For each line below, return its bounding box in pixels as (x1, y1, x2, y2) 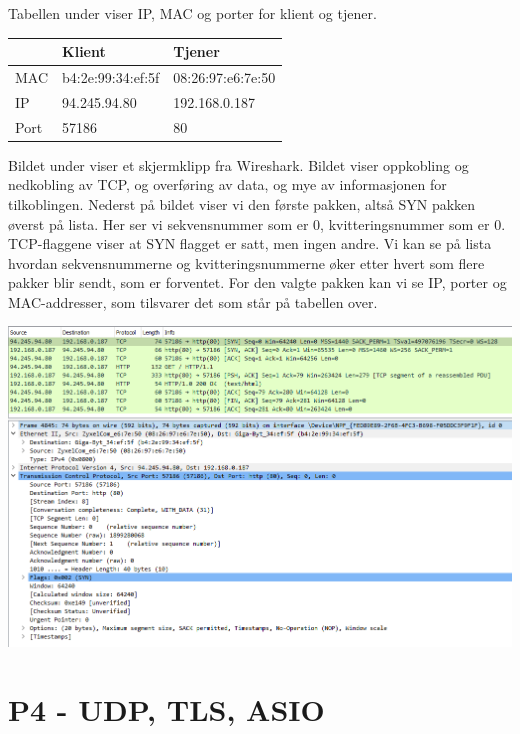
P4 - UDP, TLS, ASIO (8, 689, 325, 730)
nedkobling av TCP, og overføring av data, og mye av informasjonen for (8, 174, 447, 195)
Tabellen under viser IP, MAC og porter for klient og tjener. (8, 3, 377, 23)
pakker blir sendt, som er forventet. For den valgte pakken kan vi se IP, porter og (8, 272, 507, 293)
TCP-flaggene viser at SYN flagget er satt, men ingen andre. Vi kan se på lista (8, 233, 492, 254)
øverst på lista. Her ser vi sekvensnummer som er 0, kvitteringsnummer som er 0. (8, 213, 506, 234)
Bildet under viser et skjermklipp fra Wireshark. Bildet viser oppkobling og (8, 154, 469, 175)
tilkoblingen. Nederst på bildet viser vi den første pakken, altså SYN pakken (8, 193, 476, 214)
